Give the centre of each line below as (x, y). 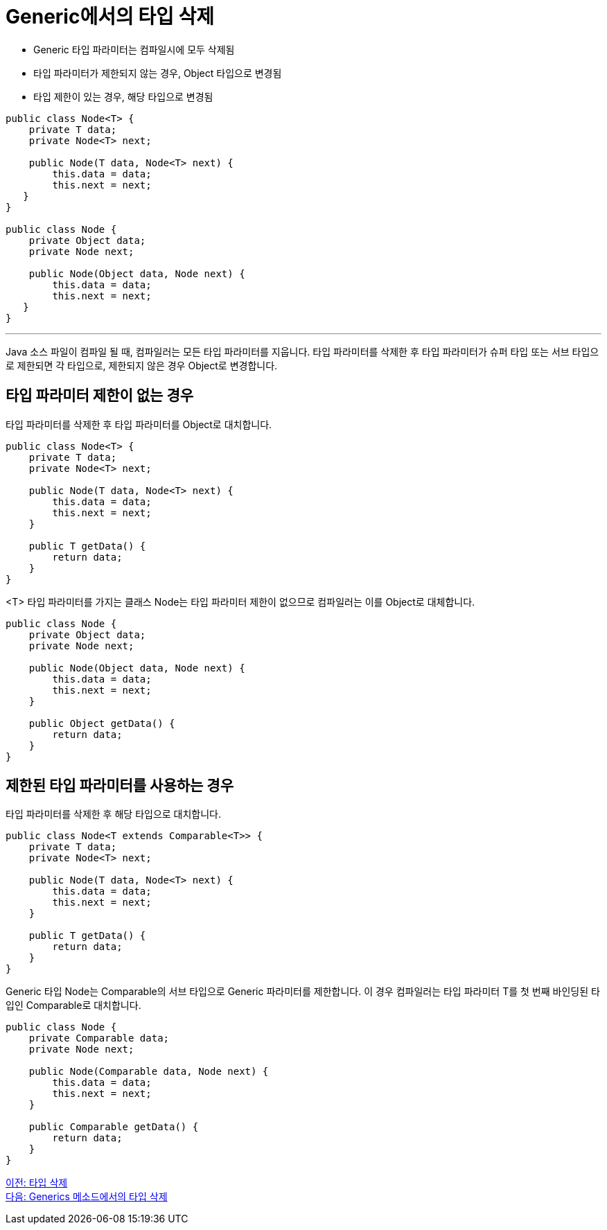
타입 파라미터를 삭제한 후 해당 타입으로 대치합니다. (114, 814)
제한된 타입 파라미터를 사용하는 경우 (120, 786)
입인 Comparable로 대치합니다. (73, 1005)
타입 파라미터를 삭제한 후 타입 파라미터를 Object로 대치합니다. (139, 424)
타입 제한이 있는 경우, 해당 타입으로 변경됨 (123, 96)
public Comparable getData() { (114, 1127)
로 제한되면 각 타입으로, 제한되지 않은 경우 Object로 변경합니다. (142, 365)
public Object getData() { (102, 723)
